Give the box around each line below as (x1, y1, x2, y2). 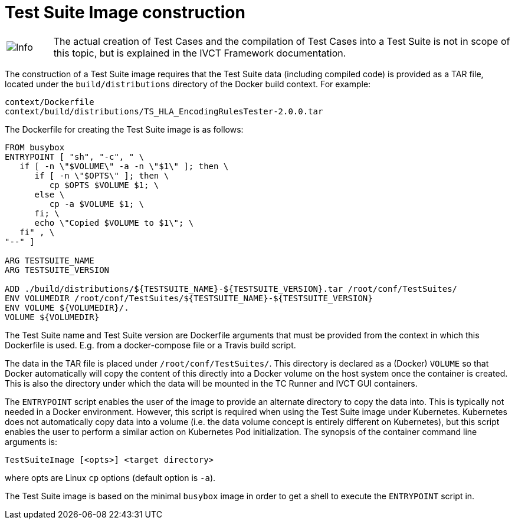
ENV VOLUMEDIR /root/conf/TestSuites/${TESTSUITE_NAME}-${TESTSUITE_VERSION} (5, 293, 373, 303)
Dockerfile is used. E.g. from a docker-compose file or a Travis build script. (5, 340, 296, 350)
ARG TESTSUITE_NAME (5, 255, 94, 265)
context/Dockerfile (5, 97, 94, 107)
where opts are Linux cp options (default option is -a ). (5, 472, 216, 483)
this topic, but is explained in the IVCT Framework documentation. (53, 47, 346, 59)
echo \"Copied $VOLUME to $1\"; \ (34, 217, 194, 228)
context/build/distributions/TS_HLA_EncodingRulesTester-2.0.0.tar (5, 106, 323, 116)
